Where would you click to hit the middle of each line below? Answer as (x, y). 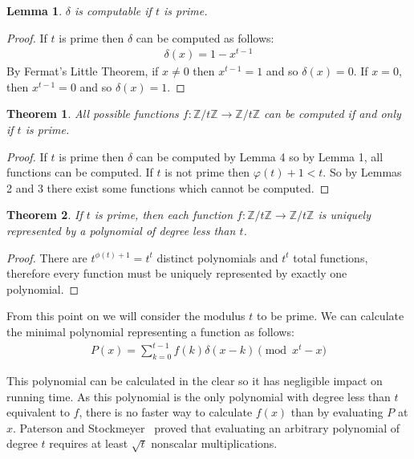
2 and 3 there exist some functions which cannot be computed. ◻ (168, 187)
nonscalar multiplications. (214, 443)
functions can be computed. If (80, 172)
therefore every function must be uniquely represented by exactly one (177, 273)
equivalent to (38, 412)
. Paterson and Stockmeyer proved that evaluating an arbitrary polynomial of (207, 427)
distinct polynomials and (217, 257)
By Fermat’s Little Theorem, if (83, 71)
